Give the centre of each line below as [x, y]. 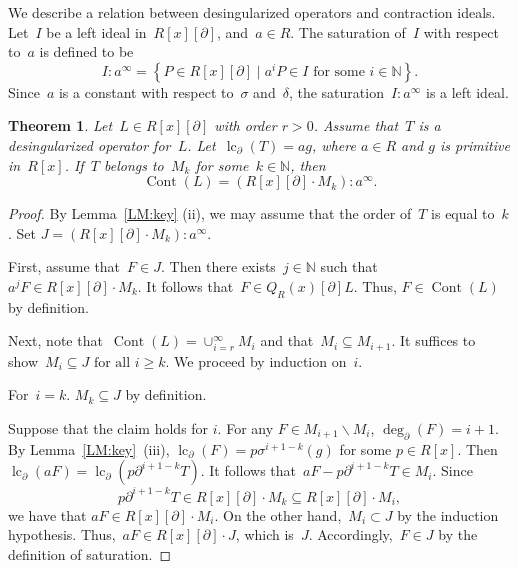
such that [349, 266]
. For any [245, 427]
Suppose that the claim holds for [108, 427]
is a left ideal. [467, 91]
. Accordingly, [350, 534]
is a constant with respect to [146, 91]
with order [245, 125]
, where [334, 144]
